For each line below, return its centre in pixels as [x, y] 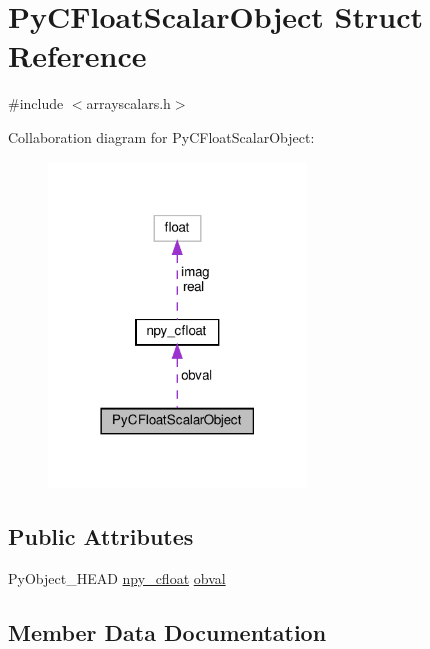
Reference [77, 55]
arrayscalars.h [128, 103]
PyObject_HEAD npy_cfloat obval [117, 577]
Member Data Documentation [167, 631]
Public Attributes [101, 535]
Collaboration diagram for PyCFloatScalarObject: [161, 136]
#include [36, 103]
